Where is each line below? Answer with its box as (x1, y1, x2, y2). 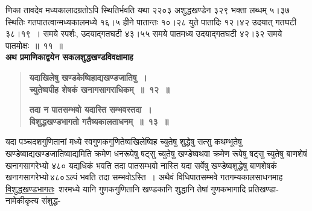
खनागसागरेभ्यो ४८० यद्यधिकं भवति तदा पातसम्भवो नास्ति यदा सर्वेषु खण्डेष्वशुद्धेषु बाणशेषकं (5, 159, 277, 171)
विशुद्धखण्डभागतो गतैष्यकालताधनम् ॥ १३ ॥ (29, 115, 169, 127)
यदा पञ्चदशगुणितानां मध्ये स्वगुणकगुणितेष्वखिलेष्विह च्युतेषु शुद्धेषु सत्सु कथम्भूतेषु (5, 135, 242, 148)
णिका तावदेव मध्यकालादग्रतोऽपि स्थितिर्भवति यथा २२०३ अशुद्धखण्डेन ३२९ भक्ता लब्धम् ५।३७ (5, 4, 290, 16)
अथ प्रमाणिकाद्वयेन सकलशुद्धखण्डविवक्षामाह (5, 51, 133, 63)
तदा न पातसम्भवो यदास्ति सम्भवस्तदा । (29, 103, 152, 116)
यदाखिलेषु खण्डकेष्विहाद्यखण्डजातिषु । (29, 71, 147, 83)
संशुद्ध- (41, 194, 61, 207)
